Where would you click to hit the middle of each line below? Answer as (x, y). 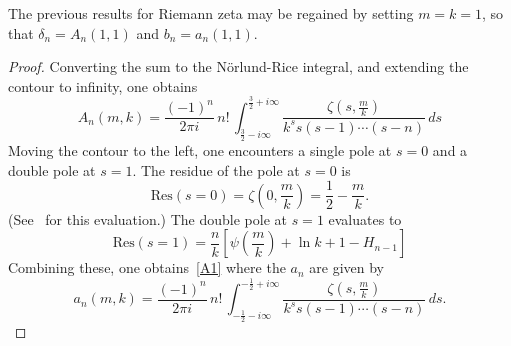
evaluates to (365, 218)
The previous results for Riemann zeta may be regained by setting (211, 13)
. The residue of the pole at (216, 169)
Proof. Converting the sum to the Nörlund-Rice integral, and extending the (238, 66)
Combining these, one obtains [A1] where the (147, 267)
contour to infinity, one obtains (103, 85)
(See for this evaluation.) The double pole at (147, 218)
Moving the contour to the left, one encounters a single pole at (200, 149)
